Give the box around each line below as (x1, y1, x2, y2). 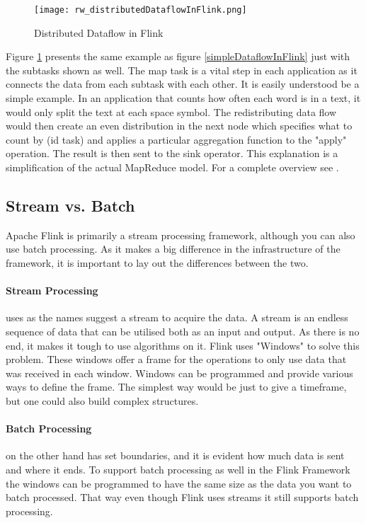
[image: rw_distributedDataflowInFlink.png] (34, 5, 247, 15)
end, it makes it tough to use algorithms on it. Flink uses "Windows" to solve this (6, 338, 360, 352)
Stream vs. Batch (6, 194, 135, 216)
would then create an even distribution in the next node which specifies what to (6, 118, 353, 133)
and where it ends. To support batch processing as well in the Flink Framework (6, 461, 350, 476)
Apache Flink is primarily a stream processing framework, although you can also (6, 227, 355, 242)
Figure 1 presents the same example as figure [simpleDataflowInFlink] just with (6, 49, 350, 64)
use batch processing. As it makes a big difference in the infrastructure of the (6, 241, 341, 256)
